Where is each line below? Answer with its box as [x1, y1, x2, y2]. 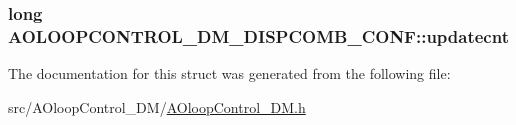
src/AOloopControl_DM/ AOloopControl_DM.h [8, 96, 306, 117]
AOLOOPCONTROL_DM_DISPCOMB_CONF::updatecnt [8, 23, 509, 48]
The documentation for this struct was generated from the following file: [8, 63, 451, 84]
